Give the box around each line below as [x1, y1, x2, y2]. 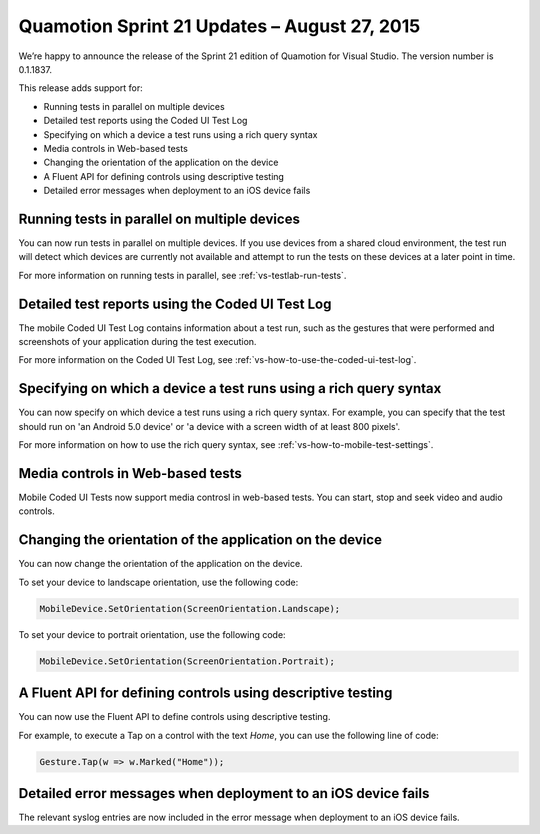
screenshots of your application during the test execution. [18, 336, 257, 348]
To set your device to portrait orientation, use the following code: [18, 628, 286, 640]
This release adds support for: [18, 82, 144, 94]
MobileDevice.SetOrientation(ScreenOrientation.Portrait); [39, 655, 335, 667]
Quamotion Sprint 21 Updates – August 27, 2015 [18, 15, 421, 37]
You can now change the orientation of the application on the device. [18, 558, 304, 570]
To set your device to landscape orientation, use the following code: [18, 576, 299, 588]
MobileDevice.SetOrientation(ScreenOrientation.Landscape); [39, 603, 341, 614]
